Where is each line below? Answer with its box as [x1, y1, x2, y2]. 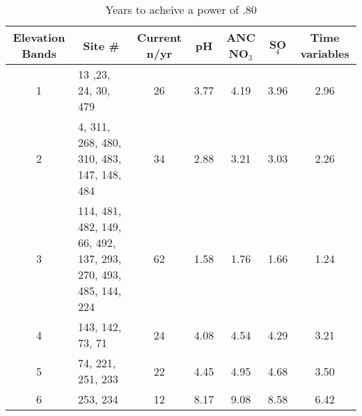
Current [136, 29, 182, 45]
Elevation [13, 29, 65, 45]
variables [300, 45, 349, 61]
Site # [83, 37, 120, 54]
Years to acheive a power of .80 [105, 1, 257, 17]
